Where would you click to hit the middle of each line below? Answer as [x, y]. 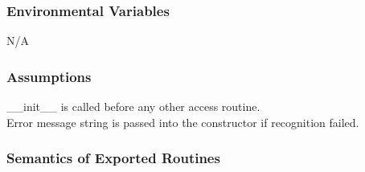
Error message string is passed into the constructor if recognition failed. [183, 122]
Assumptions [49, 76]
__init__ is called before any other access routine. [133, 106]
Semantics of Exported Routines [113, 158]
